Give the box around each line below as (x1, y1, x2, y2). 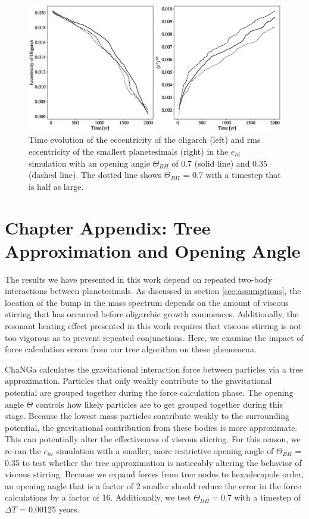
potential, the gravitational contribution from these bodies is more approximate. (5, 421, 298, 433)
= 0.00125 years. (19, 502, 80, 515)
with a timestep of (234, 491, 301, 504)
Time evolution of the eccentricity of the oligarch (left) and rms (29, 133, 261, 146)
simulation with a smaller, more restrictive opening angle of (56, 445, 274, 457)
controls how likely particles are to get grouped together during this (35, 398, 283, 410)
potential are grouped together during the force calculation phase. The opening (5, 386, 294, 399)
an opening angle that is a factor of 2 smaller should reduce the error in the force (5, 479, 301, 492)
